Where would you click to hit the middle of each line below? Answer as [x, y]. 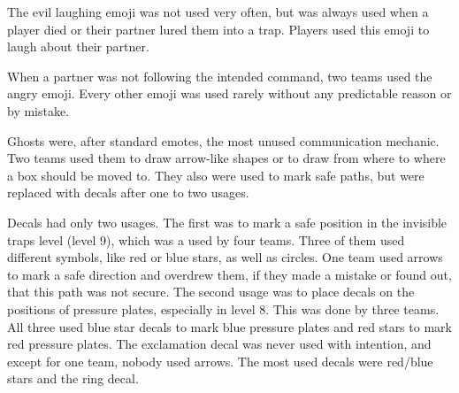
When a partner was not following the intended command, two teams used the [220, 76]
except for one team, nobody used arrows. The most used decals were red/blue [220, 361]
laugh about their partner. [78, 46]
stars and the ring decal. [73, 378]
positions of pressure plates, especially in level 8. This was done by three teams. [223, 308]
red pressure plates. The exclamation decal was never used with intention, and [219, 344]
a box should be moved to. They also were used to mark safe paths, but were [216, 175]
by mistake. [38, 110]
